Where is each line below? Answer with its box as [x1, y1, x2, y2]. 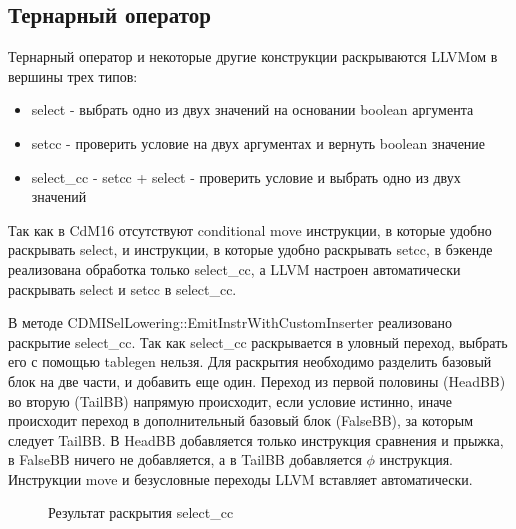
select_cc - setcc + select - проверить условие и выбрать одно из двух [31, 166, 461, 187]
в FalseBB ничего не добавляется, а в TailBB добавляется [8, 449, 362, 470]
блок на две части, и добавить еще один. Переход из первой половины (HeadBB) [8, 370, 506, 391]
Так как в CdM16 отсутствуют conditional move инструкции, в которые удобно [8, 219, 492, 240]
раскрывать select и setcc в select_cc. [8, 278, 237, 299]
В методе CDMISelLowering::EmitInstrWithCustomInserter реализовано [8, 312, 452, 333]
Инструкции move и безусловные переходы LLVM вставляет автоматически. [8, 468, 473, 489]
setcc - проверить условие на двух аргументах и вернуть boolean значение [31, 132, 486, 153]
